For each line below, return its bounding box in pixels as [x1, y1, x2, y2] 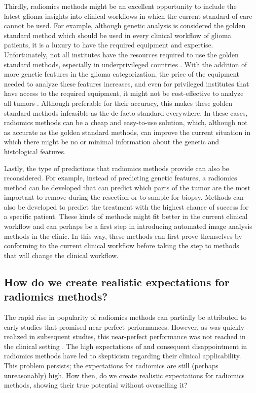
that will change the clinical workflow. [4, 250, 119, 260]
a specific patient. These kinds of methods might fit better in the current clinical [4, 211, 248, 221]
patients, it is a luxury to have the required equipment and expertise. [4, 40, 213, 50]
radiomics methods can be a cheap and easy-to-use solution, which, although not [4, 117, 248, 128]
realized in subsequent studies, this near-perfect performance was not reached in [4, 331, 246, 342]
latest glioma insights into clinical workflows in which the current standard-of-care [4, 10, 253, 21]
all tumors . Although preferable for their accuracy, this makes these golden [4, 97, 232, 108]
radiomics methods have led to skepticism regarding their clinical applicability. [4, 350, 241, 361]
